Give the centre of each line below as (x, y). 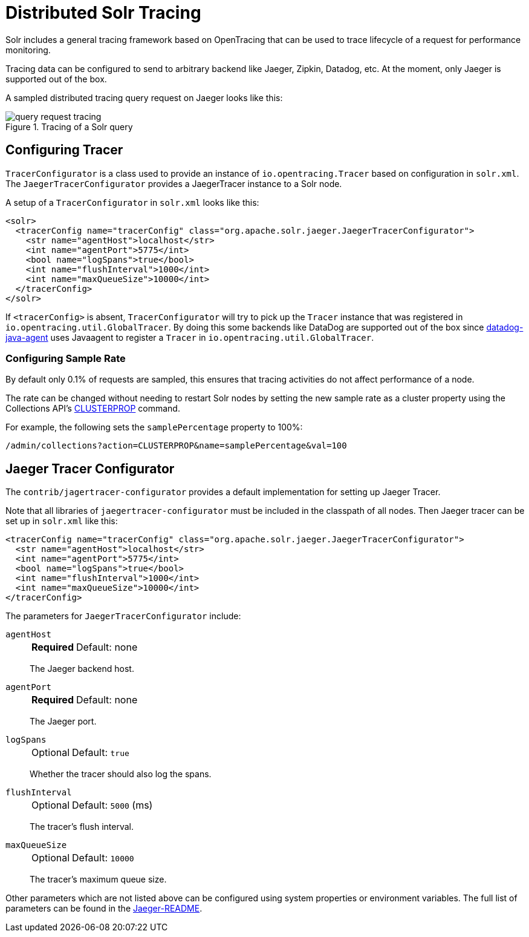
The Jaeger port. (63, 722)
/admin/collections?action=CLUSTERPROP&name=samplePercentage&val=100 (176, 446)
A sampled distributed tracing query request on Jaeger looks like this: (144, 97)
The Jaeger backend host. (82, 669)
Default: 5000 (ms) (112, 805)
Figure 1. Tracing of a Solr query (69, 127)
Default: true (101, 753)
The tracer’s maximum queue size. (98, 879)
